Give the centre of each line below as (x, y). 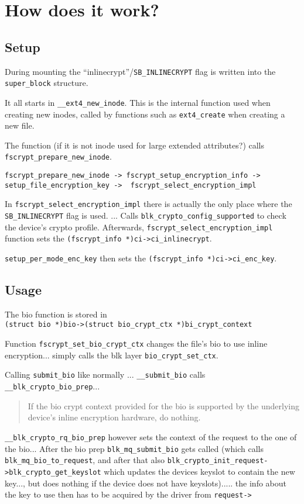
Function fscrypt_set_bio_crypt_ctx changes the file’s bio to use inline (136, 344)
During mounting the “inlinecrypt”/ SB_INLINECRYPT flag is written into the (140, 71)
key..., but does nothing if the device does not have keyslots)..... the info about (146, 483)
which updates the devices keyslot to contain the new (199, 471)
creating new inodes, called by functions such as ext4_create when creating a (145, 114)
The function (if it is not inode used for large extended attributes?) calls (135, 145)
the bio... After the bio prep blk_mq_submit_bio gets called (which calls (134, 448)
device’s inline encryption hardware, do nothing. (114, 417)
